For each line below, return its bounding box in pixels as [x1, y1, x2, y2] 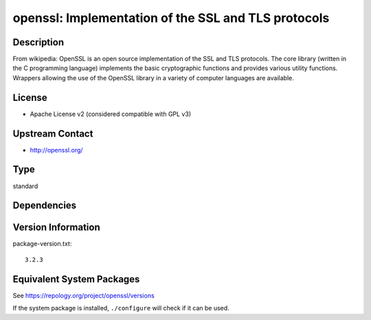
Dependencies [12, 200, 77, 212]
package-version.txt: [12, 240, 72, 248]
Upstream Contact [12, 128, 93, 139]
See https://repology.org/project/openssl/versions [12, 291, 155, 299]
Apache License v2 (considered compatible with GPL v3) [30, 110, 192, 118]
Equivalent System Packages [12, 273, 140, 285]
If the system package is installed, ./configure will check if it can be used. [12, 304, 229, 312]
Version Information [12, 222, 100, 233]
